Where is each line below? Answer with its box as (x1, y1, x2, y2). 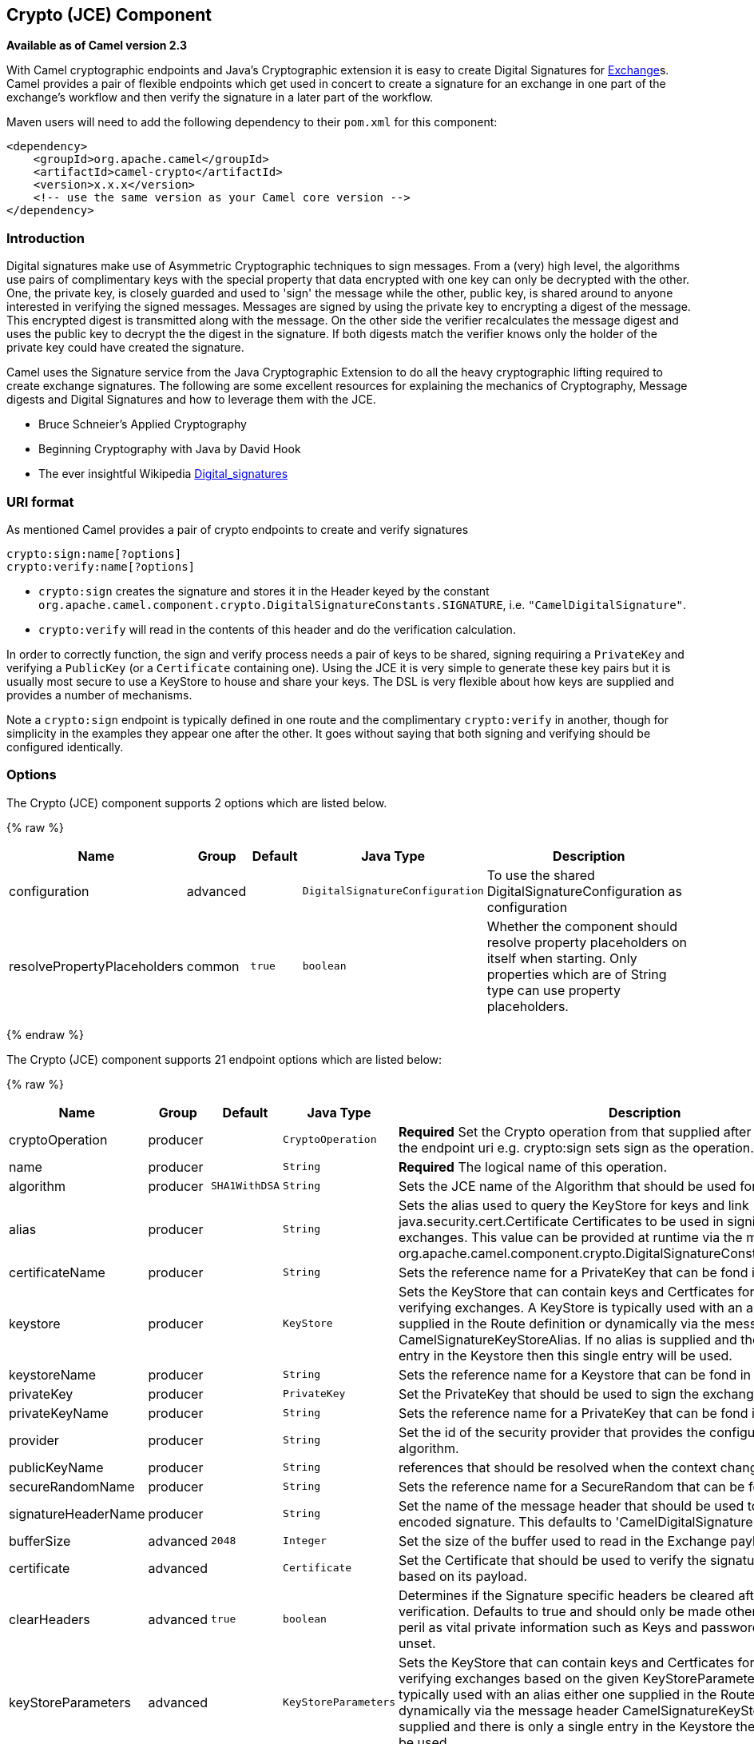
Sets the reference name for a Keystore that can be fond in (398, 1366, 752, 1383)
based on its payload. (398, 1567, 528, 1584)
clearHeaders (9, 1611, 90, 1627)
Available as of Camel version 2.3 (6, 38, 187, 53)
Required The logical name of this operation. (398, 1158, 668, 1175)
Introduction (6, 229, 85, 246)
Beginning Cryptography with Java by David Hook (38, 442, 301, 456)
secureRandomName (9, 1478, 135, 1495)
